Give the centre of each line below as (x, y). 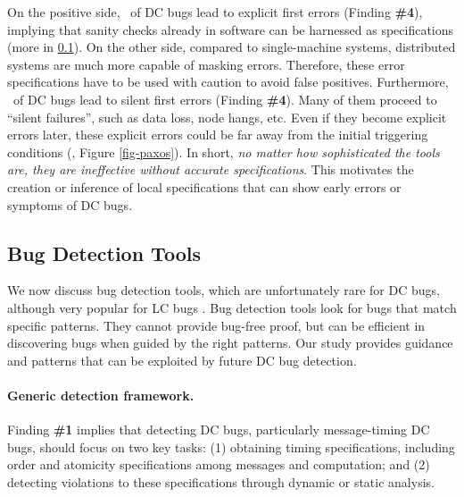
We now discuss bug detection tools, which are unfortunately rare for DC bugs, (224, 290)
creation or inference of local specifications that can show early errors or (204, 186)
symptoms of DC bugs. (70, 204)
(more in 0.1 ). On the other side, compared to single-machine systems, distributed (232, 47)
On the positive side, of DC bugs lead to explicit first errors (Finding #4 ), (215, 12)
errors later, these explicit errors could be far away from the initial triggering (218, 135)
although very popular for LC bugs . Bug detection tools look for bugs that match (232, 307)
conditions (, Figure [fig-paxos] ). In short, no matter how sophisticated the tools (224, 152)
